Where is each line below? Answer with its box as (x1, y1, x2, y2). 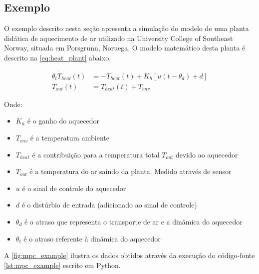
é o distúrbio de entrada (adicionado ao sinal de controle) (21, 199, 197, 210)
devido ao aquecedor (175, 149, 238, 159)
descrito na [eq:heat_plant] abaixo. (4, 52, 111, 62)
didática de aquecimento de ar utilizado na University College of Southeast (4, 32, 233, 43)
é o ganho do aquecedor (27, 115, 100, 126)
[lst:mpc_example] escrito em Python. (4, 259, 121, 270)
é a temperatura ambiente (30, 132, 110, 143)
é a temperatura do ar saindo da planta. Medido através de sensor (29, 166, 232, 176)
